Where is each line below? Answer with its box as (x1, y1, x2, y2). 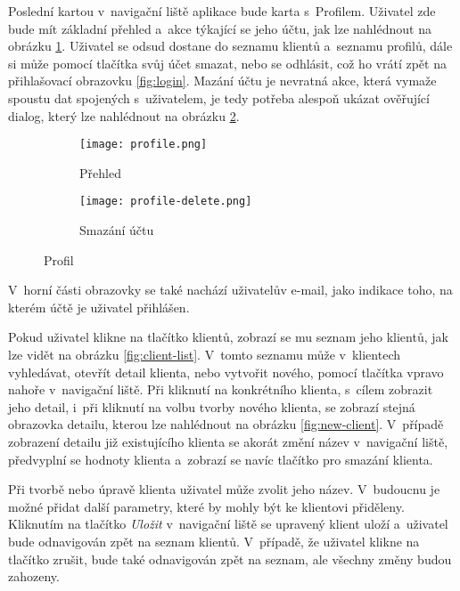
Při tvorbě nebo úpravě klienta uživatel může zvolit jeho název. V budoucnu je (8, 480, 440, 498)
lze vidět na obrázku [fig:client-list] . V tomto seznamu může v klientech (8, 345, 400, 364)
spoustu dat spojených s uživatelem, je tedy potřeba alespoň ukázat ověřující (8, 88, 430, 107)
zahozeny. (8, 567, 60, 586)
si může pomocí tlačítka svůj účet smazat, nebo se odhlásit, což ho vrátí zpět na (8, 53, 447, 72)
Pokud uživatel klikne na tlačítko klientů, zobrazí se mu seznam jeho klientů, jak (8, 328, 448, 346)
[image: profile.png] (79, 138, 208, 151)
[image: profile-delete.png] (79, 195, 252, 208)
